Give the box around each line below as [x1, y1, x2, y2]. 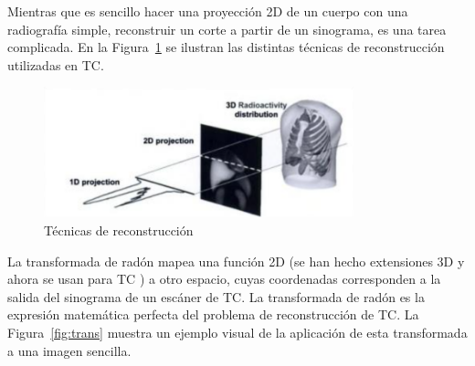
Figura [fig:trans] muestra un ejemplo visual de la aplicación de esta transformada [7, 322, 468, 341]
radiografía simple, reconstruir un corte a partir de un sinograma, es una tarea [7, 19, 447, 38]
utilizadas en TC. [7, 55, 104, 74]
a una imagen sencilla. [7, 340, 132, 360]
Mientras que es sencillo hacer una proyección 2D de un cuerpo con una [7, 2, 408, 20]
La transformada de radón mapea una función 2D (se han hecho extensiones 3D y [7, 251, 465, 270]
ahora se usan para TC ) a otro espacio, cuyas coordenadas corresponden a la [7, 269, 441, 288]
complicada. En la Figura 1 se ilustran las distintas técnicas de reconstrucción [7, 37, 445, 57]
